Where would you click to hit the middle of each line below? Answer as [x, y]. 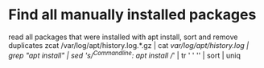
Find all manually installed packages [132, 15]
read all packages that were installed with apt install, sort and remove [123, 37]
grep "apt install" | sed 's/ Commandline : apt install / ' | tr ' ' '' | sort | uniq [125, 54]
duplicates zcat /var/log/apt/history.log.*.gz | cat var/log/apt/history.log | [129, 45]
